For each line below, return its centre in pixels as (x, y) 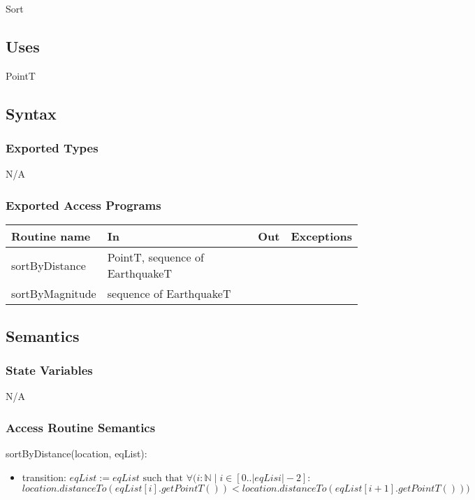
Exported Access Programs (83, 205)
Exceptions (321, 236)
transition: (44, 477)
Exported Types (52, 148)
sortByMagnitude (54, 294)
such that (163, 478)
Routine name (51, 236)
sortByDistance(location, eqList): (76, 453)
